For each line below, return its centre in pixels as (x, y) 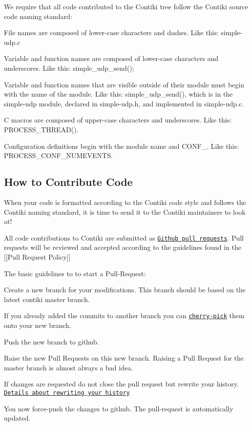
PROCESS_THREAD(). (41, 129)
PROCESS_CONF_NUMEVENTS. (58, 155)
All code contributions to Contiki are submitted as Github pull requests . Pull (124, 237)
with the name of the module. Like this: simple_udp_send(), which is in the (118, 94)
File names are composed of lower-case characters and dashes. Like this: (111, 32)
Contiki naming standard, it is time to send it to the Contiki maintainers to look (125, 212)
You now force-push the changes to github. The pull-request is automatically (119, 408)
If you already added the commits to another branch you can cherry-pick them (124, 315)
